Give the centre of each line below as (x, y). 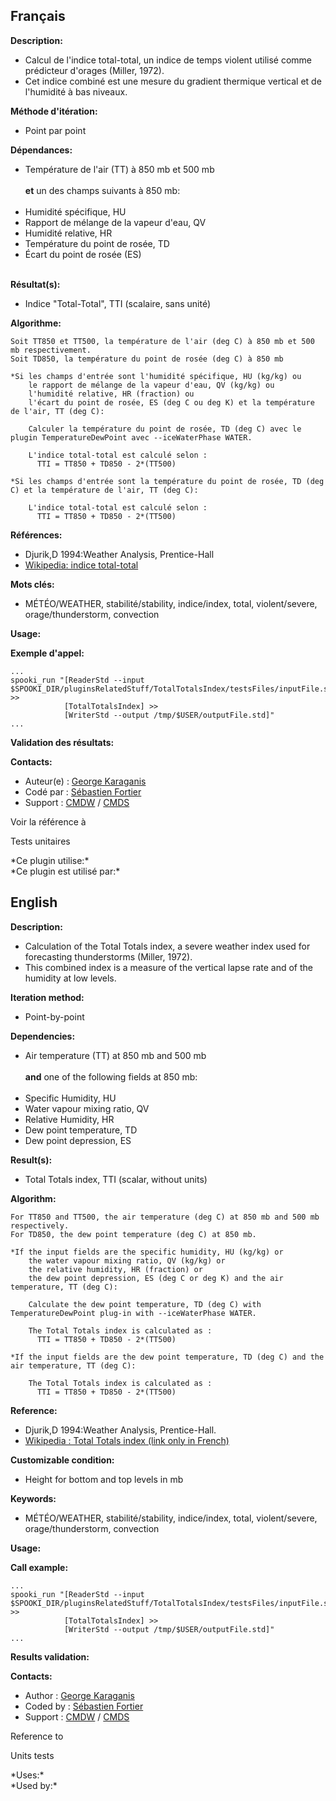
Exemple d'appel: (47, 653)
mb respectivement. (51, 350)
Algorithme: (36, 323)
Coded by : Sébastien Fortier (84, 1706)
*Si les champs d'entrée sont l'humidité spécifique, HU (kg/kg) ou (156, 376)
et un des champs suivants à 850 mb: (102, 190)
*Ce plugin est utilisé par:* (65, 871)
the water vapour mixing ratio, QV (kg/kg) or (127, 1260)
